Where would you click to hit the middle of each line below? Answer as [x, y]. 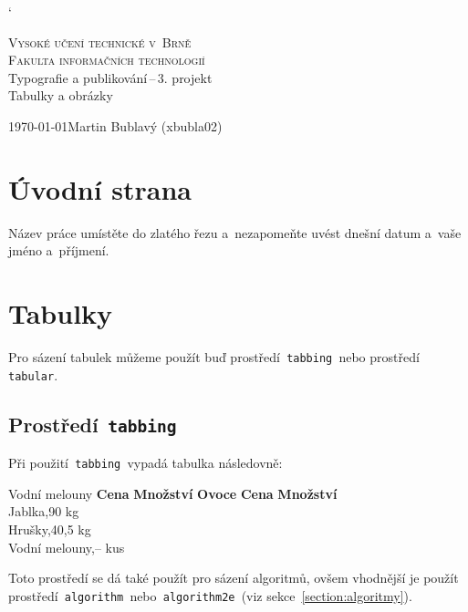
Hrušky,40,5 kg [50, 529]
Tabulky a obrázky [61, 95]
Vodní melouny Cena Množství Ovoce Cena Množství [173, 493]
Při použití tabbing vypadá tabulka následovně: [146, 463]
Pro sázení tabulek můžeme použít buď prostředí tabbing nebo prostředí [214, 357]
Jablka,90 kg [44, 511]
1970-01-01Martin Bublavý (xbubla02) [115, 125]
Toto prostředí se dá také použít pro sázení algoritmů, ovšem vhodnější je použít [234, 578]
